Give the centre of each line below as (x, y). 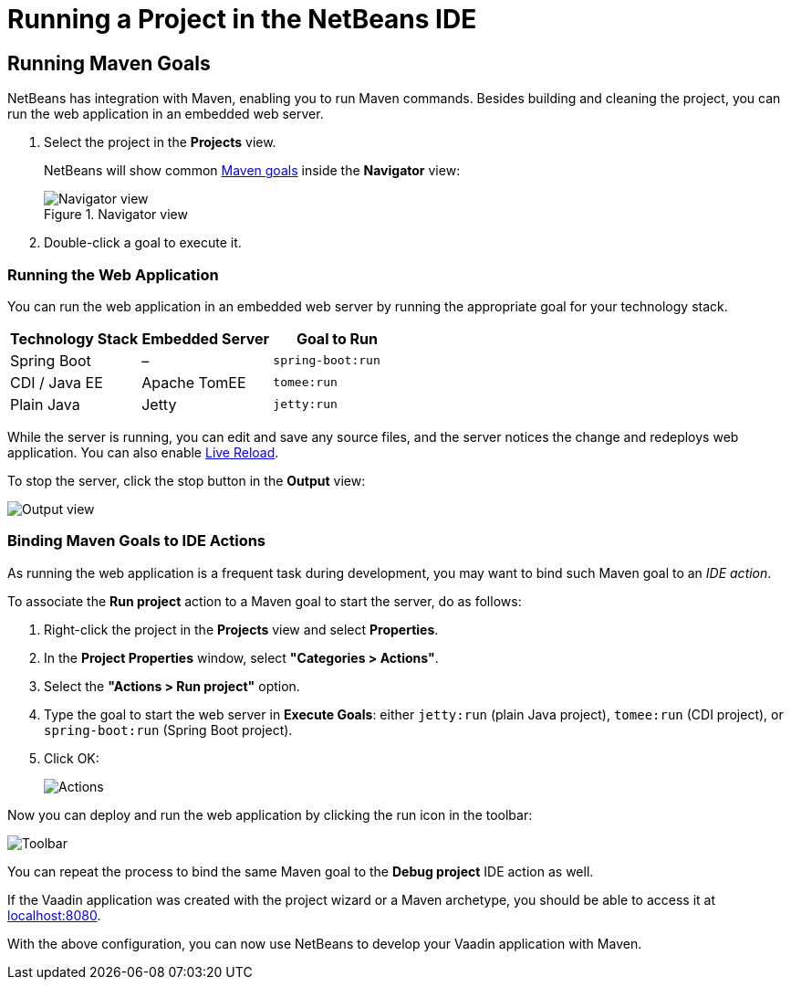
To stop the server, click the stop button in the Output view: (187, 480)
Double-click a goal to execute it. (143, 243)
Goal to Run (337, 338)
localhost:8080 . (54, 915)
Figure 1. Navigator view (116, 215)
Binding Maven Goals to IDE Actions (137, 541)
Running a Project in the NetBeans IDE (242, 19)
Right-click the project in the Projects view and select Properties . (241, 629)
